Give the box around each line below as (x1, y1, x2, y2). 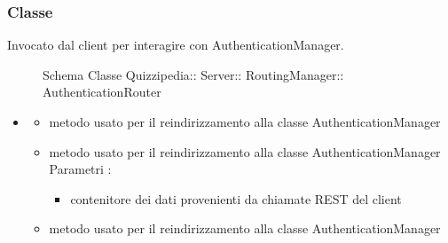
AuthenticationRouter (43, 82, 161, 101)
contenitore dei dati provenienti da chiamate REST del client (70, 189, 402, 208)
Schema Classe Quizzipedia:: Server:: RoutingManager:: (43, 65, 344, 83)
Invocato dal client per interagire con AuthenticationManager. (7, 35, 344, 54)
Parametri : (49, 160, 112, 178)
